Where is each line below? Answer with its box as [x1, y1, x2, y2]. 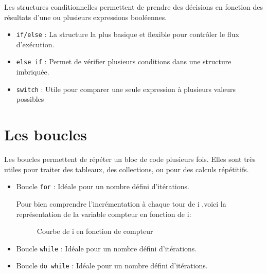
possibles [16, 94, 44, 104]
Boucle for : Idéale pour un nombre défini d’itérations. [16, 181, 189, 192]
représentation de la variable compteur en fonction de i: [16, 208, 191, 219]
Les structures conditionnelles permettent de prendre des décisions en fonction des [4, 2, 263, 12]
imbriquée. [16, 66, 49, 77]
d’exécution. [16, 39, 55, 49]
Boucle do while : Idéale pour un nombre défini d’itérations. [16, 260, 208, 271]
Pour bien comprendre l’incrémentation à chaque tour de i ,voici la [16, 198, 226, 209]
